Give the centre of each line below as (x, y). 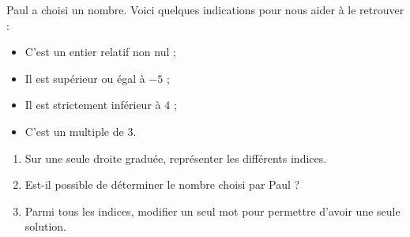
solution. (46, 226)
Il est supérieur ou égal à (85, 78)
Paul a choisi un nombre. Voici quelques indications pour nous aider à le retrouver (205, 9)
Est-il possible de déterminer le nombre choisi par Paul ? (162, 184)
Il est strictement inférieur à (93, 105)
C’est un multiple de (74, 131)
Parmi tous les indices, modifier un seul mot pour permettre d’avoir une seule (213, 211)
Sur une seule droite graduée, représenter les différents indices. (176, 158)
